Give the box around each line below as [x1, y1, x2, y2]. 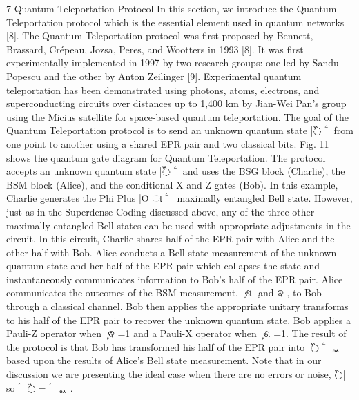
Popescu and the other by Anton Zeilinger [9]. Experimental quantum [6, 68, 302, 83]
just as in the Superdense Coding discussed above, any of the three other [6, 204, 315, 218]
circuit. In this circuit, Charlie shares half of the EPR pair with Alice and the [6, 231, 335, 246]
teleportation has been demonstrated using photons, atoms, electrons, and [6, 82, 320, 97]
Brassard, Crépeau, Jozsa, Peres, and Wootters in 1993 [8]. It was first [6, 41, 304, 56]
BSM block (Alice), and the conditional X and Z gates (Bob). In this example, [6, 177, 338, 191]
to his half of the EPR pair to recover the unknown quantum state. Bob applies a [6, 312, 351, 327]
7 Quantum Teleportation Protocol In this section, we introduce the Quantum [6, 1, 337, 15]
